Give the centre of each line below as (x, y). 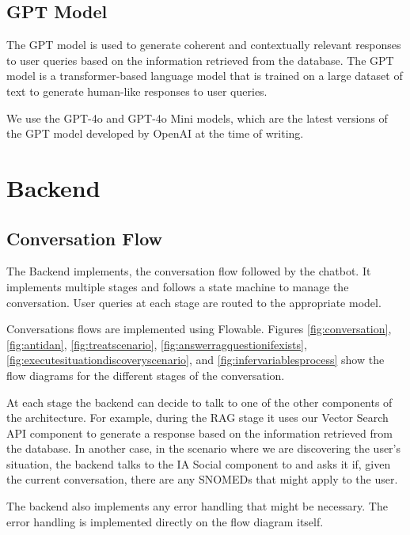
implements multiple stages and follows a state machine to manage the (178, 286)
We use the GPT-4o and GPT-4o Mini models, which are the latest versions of (197, 118)
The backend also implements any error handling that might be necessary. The (197, 506)
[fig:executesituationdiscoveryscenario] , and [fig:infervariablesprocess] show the (196, 360)
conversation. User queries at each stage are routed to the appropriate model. (194, 302)
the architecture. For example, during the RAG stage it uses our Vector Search (197, 417)
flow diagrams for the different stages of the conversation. (146, 375)
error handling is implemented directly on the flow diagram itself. (165, 521)
